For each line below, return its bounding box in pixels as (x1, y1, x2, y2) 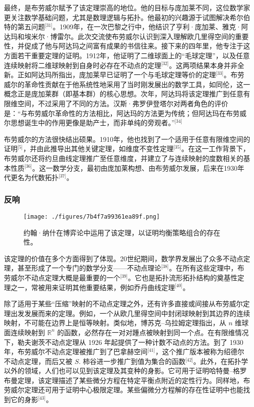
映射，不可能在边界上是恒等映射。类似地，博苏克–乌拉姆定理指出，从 (4, 317, 226, 328)
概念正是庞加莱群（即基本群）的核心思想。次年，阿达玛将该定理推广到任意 (4, 89, 243, 99)
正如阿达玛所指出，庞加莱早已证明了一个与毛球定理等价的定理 (17, 69, 216, 80)
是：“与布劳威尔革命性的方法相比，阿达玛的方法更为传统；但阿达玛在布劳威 (4, 108, 247, 118)
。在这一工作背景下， (181, 143, 250, 154)
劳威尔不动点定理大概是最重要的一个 (4, 272, 120, 282)
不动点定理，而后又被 (4, 356, 72, 366)
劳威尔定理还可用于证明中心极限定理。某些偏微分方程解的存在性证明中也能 (4, 384, 243, 395)
